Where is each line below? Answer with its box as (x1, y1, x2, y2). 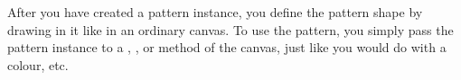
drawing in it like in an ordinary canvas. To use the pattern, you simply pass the (7, 20, 454, 39)
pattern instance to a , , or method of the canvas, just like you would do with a (7, 38, 447, 57)
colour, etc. (7, 55, 69, 74)
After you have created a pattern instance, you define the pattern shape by (7, 3, 423, 21)
